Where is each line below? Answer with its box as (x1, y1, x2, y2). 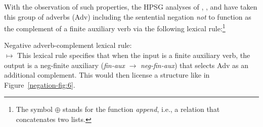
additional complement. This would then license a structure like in (4, 70, 210, 80)
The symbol (16, 104, 53, 114)
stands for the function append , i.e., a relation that (63, 104, 220, 114)
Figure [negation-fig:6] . (4, 79, 75, 90)
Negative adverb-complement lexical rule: (4, 40, 132, 50)
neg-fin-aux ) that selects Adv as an (140, 59, 248, 70)
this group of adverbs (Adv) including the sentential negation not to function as (4, 11, 251, 22)
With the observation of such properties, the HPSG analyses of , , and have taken (4, 2, 257, 12)
